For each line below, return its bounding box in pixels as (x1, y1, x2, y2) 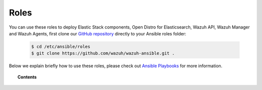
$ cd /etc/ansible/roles (31, 44, 91, 49)
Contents (17, 74, 37, 80)
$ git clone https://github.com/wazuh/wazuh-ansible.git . (31, 51, 175, 56)
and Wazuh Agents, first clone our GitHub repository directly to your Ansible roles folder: (9, 30, 186, 36)
